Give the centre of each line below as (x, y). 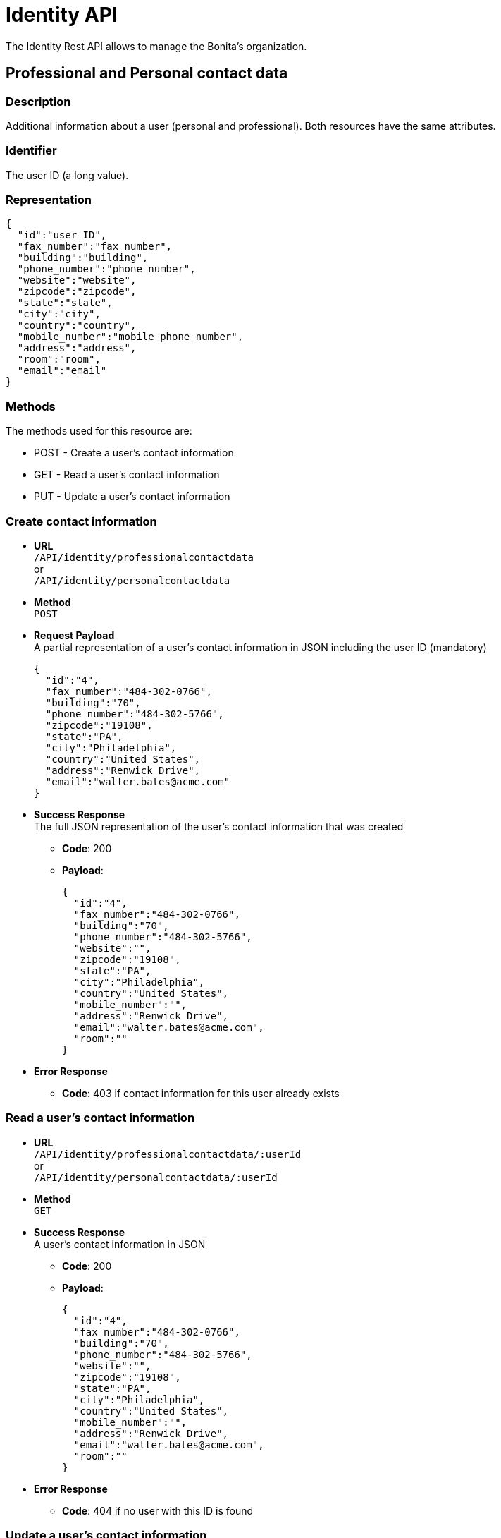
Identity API (62, 15)
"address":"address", (77, 348)
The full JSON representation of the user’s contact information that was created (219, 826)
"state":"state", (65, 303)
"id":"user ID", (62, 235)
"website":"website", (77, 280)
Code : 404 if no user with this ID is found (158, 1510)
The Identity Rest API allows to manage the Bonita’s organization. (156, 46)
